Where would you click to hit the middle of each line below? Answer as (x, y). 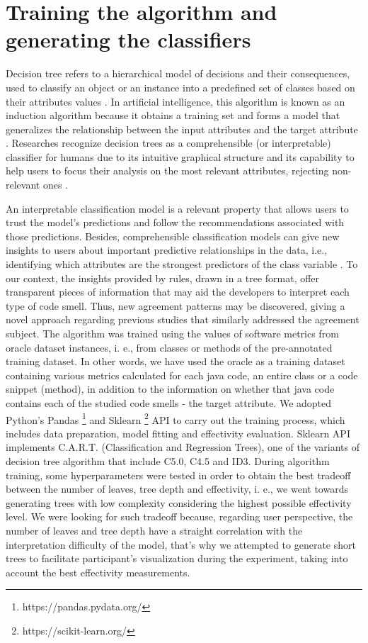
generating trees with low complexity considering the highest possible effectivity (179, 502)
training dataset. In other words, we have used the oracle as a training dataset (176, 361)
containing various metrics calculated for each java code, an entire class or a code (182, 375)
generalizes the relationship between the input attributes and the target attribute (182, 129)
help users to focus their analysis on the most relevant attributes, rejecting (167, 170)
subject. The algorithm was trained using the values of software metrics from (172, 333)
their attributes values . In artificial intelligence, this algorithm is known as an (176, 101)
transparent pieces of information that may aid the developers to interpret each (178, 292)
